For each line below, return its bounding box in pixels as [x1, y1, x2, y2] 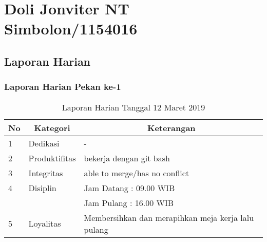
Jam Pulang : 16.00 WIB [84, 196, 174, 209]
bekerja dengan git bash [84, 152, 170, 164]
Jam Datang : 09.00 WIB [84, 181, 175, 194]
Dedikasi [28, 137, 60, 149]
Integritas [28, 166, 63, 179]
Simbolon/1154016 [4, 18, 138, 39]
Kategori [34, 121, 70, 134]
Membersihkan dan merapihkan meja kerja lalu [84, 211, 254, 224]
